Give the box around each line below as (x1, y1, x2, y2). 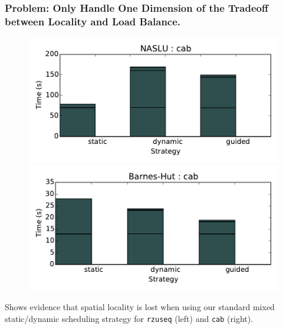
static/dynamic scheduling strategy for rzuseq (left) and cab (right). (5, 312, 254, 324)
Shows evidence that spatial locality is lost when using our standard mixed (5, 301, 275, 313)
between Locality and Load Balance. (5, 14, 181, 28)
